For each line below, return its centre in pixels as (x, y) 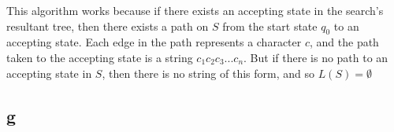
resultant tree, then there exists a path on (108, 26)
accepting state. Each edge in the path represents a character (154, 42)
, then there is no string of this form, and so (208, 73)
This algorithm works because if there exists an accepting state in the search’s (195, 10)
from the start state (270, 26)
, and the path (344, 42)
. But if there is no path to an (316, 57)
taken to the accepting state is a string (100, 57)
